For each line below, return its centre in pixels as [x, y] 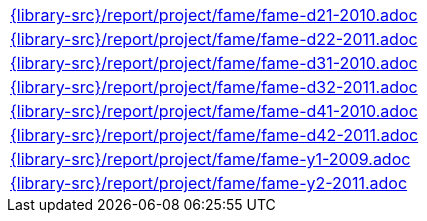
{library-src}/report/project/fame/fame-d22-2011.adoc [214, 39]
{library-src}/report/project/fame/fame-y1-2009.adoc [210, 159]
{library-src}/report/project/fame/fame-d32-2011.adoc [214, 87]
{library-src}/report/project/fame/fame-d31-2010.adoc [214, 63]
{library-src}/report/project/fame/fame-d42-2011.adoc [214, 135]
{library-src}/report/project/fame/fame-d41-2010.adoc [214, 111]
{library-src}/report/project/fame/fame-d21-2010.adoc [214, 15]
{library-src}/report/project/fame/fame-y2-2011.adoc [209, 183]
